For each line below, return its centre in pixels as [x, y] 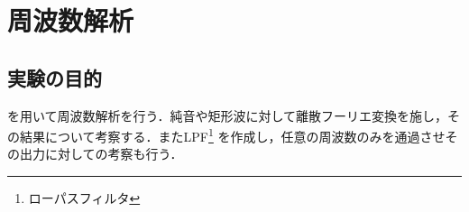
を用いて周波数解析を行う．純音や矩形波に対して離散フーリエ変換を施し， [228, 115]
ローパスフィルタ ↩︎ [84, 198]
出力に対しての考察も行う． [101, 154]
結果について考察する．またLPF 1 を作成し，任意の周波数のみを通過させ [232, 135]
